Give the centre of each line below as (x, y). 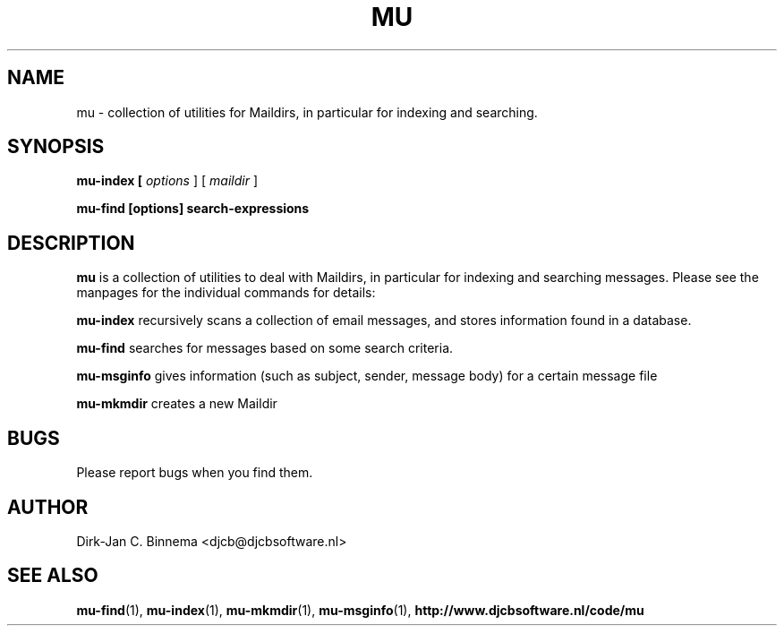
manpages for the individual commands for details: (226, 293)
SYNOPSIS (56, 147)
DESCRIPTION (71, 243)
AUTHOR (48, 507)
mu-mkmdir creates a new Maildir (177, 404)
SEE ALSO (53, 576)
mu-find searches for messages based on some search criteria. (265, 348)
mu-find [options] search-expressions (193, 209)
